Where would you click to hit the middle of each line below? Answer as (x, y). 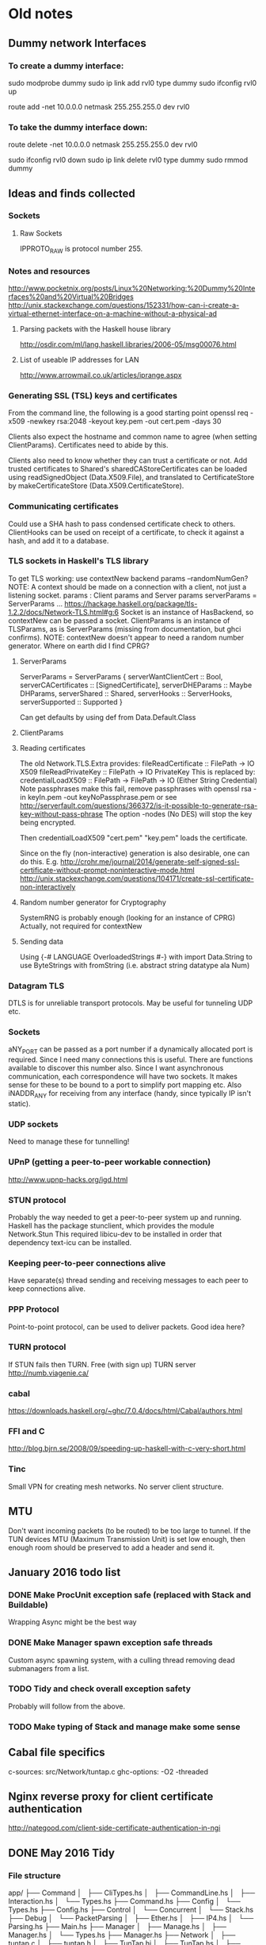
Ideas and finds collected (72, 193)
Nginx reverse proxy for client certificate (111, 1796)
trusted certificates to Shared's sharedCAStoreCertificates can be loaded (128, 469)
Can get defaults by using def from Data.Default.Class (108, 717)
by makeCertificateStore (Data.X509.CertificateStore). (96, 486)
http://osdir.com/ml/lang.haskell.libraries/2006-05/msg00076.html (128, 344)
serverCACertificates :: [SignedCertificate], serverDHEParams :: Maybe (136, 685)
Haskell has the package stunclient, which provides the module (111, 1225)
